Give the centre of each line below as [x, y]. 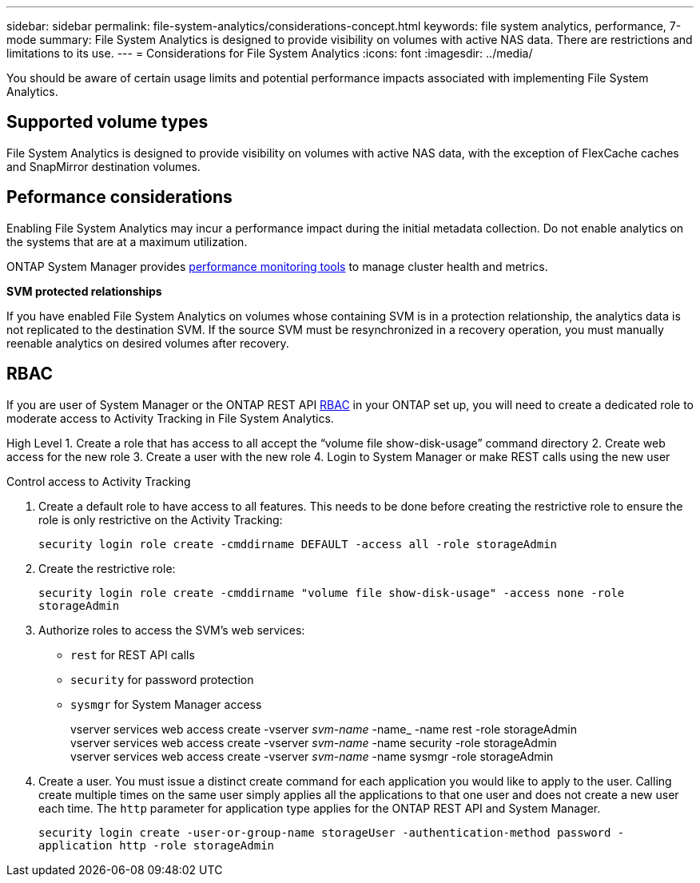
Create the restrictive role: [107, 568]
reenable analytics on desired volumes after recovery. [148, 343]
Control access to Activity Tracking [99, 481]
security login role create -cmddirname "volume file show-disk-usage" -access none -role [332, 593]
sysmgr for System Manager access [166, 704]
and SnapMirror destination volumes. [103, 166]
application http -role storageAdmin [157, 845]
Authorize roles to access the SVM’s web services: [172, 630]
